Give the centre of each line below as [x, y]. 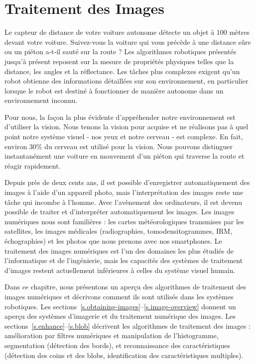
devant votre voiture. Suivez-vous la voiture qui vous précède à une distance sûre [128, 42]
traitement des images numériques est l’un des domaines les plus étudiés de [119, 250]
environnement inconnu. [41, 100]
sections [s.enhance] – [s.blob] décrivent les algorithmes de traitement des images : [127, 325]
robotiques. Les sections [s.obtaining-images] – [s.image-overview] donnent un [120, 306]
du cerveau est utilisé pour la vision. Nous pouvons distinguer [138, 146]
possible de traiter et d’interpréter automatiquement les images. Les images [120, 212]
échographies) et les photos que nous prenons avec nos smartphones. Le [113, 241]
